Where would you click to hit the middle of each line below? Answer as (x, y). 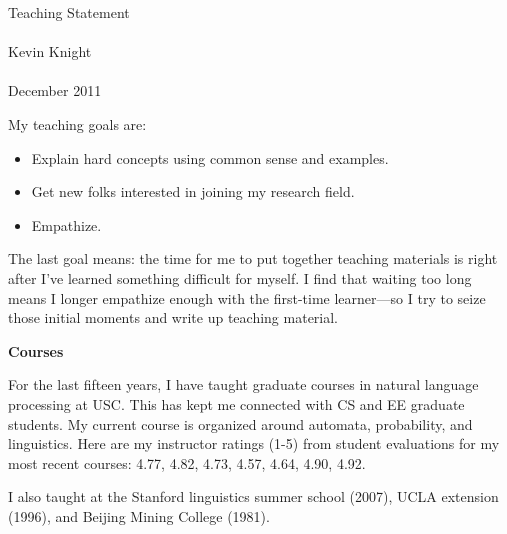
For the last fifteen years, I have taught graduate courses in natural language (243, 384)
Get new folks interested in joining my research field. (193, 191)
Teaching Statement (69, 12)
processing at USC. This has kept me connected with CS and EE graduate (236, 403)
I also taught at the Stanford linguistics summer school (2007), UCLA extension (253, 496)
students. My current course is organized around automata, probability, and (240, 423)
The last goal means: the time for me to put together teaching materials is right (253, 258)
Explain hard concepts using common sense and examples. (210, 157)
